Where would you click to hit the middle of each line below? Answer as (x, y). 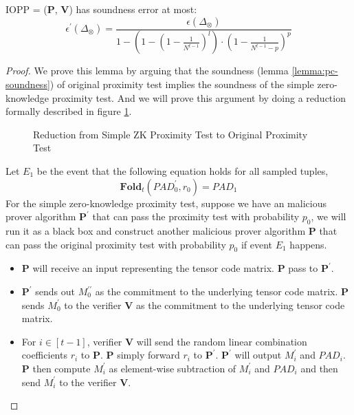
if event (257, 244)
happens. (308, 244)
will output (258, 355)
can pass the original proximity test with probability (116, 244)
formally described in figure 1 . (69, 111)
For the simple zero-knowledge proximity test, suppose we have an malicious (166, 203)
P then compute (56, 368)
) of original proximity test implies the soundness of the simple (182, 84)
